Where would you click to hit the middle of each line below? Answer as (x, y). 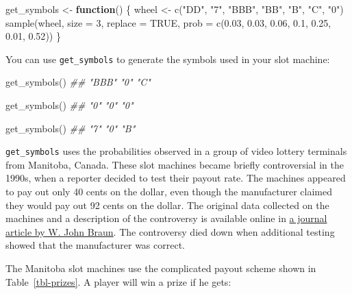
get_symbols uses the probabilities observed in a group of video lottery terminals (176, 151)
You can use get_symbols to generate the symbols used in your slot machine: (168, 59)
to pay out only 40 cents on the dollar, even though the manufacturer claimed (169, 192)
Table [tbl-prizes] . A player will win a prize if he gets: (118, 281)
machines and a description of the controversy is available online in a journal (166, 218)
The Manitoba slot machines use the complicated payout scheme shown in (161, 268)
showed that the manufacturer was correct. (96, 245)
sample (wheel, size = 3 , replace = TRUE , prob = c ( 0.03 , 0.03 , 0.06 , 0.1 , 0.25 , (168, 22)
